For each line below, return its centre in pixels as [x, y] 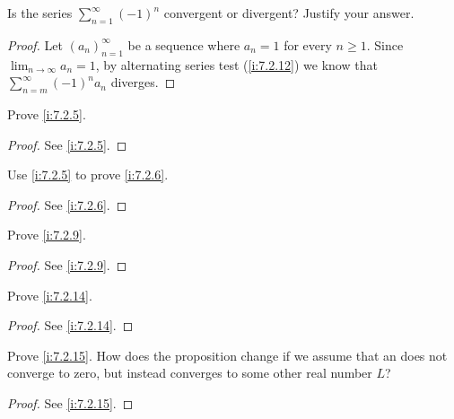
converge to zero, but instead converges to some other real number [190, 373]
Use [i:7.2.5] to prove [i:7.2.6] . [88, 175]
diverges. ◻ [143, 82]
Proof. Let [35, 44]
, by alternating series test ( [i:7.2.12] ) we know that [236, 64]
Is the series [40, 13]
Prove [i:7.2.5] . [47, 113]
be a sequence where [184, 44]
